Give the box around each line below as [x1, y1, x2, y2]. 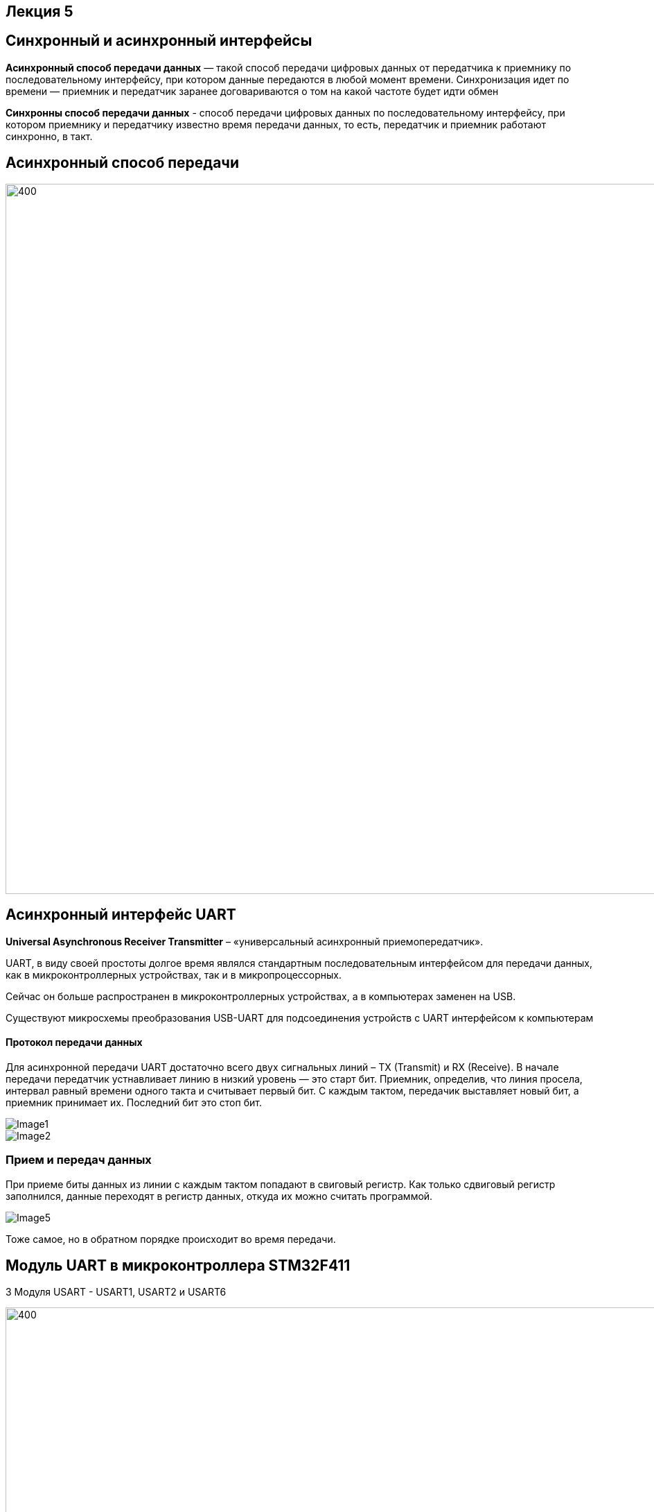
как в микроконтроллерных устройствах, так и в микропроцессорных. [6, 968, 342, 981]
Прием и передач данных [6, 1153, 152, 1167]
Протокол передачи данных [6, 1036, 143, 1049]
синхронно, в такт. [6, 130, 93, 142]
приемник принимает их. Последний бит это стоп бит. [6, 1096, 262, 1108]
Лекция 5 [6, 3, 73, 20]
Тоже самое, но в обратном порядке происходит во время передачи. [6, 1232, 336, 1245]
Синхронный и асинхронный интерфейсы [6, 32, 312, 50]
